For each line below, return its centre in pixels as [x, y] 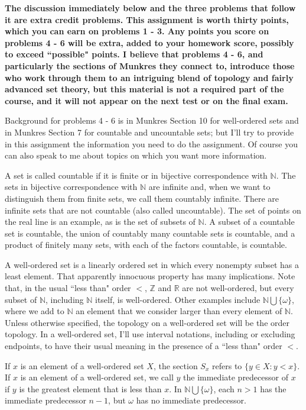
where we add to [35, 311]
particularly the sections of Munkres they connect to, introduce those [150, 65]
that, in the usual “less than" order [68, 288]
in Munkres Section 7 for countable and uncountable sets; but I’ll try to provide [149, 132]
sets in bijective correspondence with [71, 187]
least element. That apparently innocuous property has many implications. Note [150, 276]
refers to [227, 365]
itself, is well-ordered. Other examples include [178, 299]
